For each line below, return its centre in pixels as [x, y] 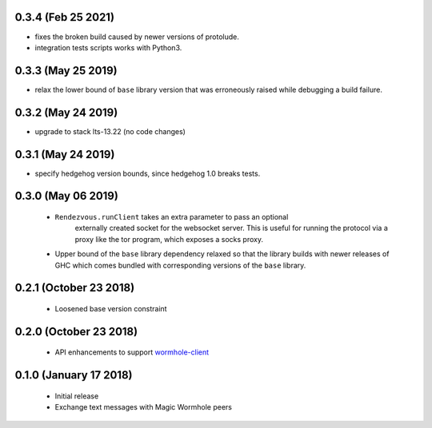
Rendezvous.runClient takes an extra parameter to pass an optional [172, 217]
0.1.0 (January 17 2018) [74, 375]
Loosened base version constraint [111, 309]
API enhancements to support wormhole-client [132, 352]
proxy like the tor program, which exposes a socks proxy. [169, 239]
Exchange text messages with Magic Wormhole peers [143, 407]
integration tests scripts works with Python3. [108, 47]
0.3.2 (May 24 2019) [66, 112]
